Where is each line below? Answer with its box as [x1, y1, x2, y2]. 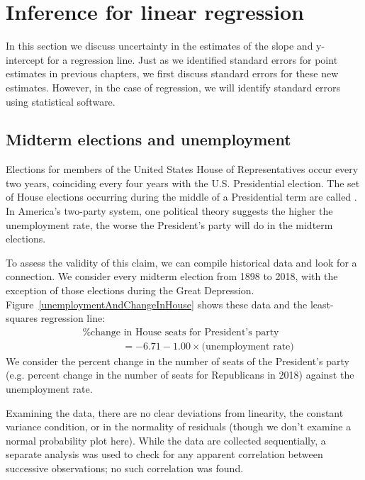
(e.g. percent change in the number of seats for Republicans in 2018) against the [6, 367, 354, 382]
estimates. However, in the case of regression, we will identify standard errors [6, 79, 341, 94]
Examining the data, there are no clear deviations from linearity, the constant [6, 405, 344, 420]
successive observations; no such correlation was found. [6, 461, 244, 476]
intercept [6, 52, 45, 67]
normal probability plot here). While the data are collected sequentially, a [6, 432, 326, 447]
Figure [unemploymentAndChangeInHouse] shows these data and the [6, 296, 308, 311]
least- [310, 296, 334, 311]
